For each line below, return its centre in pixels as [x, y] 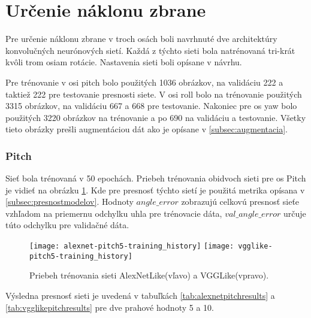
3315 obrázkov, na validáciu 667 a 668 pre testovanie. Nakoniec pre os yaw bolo [151, 106]
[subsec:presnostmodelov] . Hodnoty [70, 202]
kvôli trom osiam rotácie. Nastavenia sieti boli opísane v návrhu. [124, 62]
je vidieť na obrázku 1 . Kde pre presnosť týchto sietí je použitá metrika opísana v [155, 190]
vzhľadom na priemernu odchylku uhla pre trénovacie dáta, [114, 213]
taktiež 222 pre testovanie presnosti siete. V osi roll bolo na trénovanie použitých [154, 94]
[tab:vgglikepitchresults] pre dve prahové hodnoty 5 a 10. [110, 307]
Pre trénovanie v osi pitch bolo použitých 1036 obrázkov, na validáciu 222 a [144, 82]
